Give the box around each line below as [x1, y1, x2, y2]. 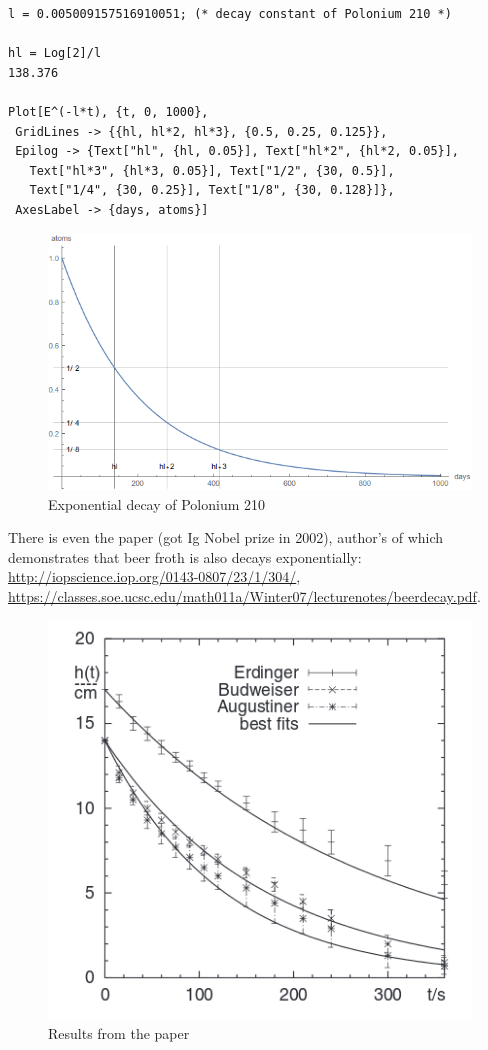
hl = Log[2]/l [8, 46, 102, 61]
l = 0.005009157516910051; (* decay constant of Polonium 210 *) [8, 7, 452, 21]
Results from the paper [48, 1022, 190, 1043]
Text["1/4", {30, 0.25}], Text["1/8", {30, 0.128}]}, [29, 183, 395, 198]
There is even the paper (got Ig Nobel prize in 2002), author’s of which [8, 527, 444, 548]
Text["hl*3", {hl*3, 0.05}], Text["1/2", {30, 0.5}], [29, 163, 395, 178]
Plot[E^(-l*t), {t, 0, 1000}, [8, 104, 209, 119]
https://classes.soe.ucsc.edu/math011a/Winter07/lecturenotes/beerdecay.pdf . [8, 585, 481, 606]
